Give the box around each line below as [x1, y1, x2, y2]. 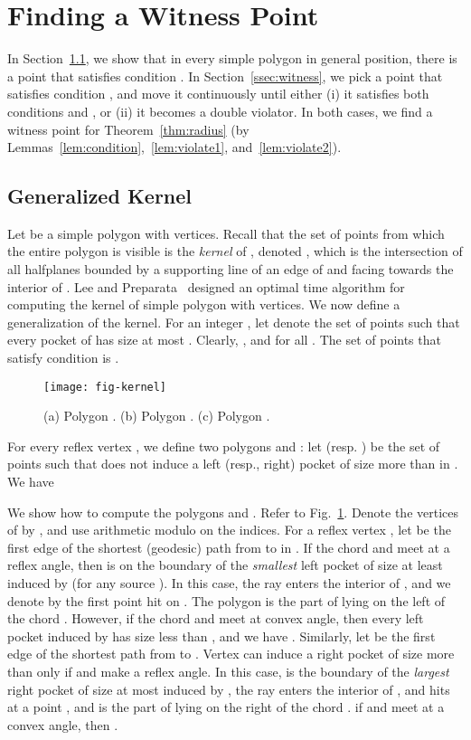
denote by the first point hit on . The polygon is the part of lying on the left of [7, 591, 446, 610]
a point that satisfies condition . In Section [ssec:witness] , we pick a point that [7, 66, 443, 85]
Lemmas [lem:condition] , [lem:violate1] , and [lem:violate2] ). [7, 138, 342, 157]
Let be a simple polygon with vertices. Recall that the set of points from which [7, 223, 445, 242]
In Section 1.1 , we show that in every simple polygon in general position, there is [7, 49, 457, 68]
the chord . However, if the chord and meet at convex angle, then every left [7, 609, 424, 628]
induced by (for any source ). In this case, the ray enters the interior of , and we [7, 574, 451, 593]
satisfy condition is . [7, 348, 119, 367]
